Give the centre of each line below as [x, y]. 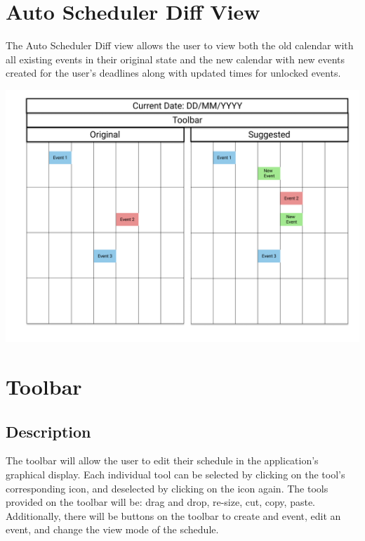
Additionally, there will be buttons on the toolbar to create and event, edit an [173, 515]
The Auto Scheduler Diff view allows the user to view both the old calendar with [180, 45]
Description [48, 431]
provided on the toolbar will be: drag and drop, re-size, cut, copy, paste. [160, 502]
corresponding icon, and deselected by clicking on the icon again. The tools [167, 488]
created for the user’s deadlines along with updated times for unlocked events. [173, 73]
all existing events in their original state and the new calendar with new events [175, 59]
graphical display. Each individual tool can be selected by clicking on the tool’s [175, 474]
